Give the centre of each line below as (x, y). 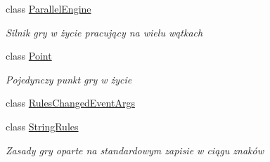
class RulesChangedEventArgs (70, 103)
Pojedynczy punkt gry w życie (69, 79)
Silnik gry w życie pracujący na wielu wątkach (104, 32)
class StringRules (42, 126)
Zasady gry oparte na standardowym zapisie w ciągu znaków (135, 150)
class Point (29, 56)
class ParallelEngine (49, 8)
